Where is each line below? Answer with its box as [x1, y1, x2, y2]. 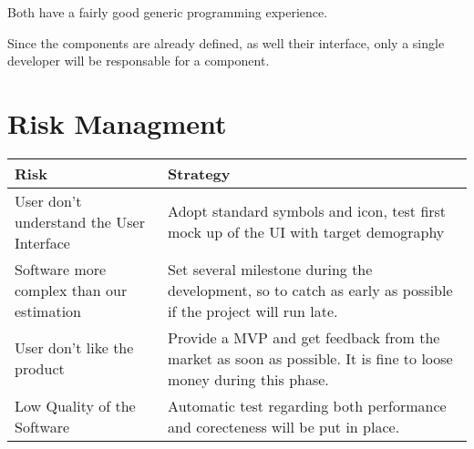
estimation [15, 300, 81, 321]
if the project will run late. [168, 300, 338, 321]
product [15, 358, 65, 380]
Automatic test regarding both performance [168, 394, 447, 416]
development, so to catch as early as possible [168, 279, 453, 301]
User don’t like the [15, 337, 134, 359]
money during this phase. [168, 368, 329, 390]
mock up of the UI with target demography [168, 221, 445, 243]
